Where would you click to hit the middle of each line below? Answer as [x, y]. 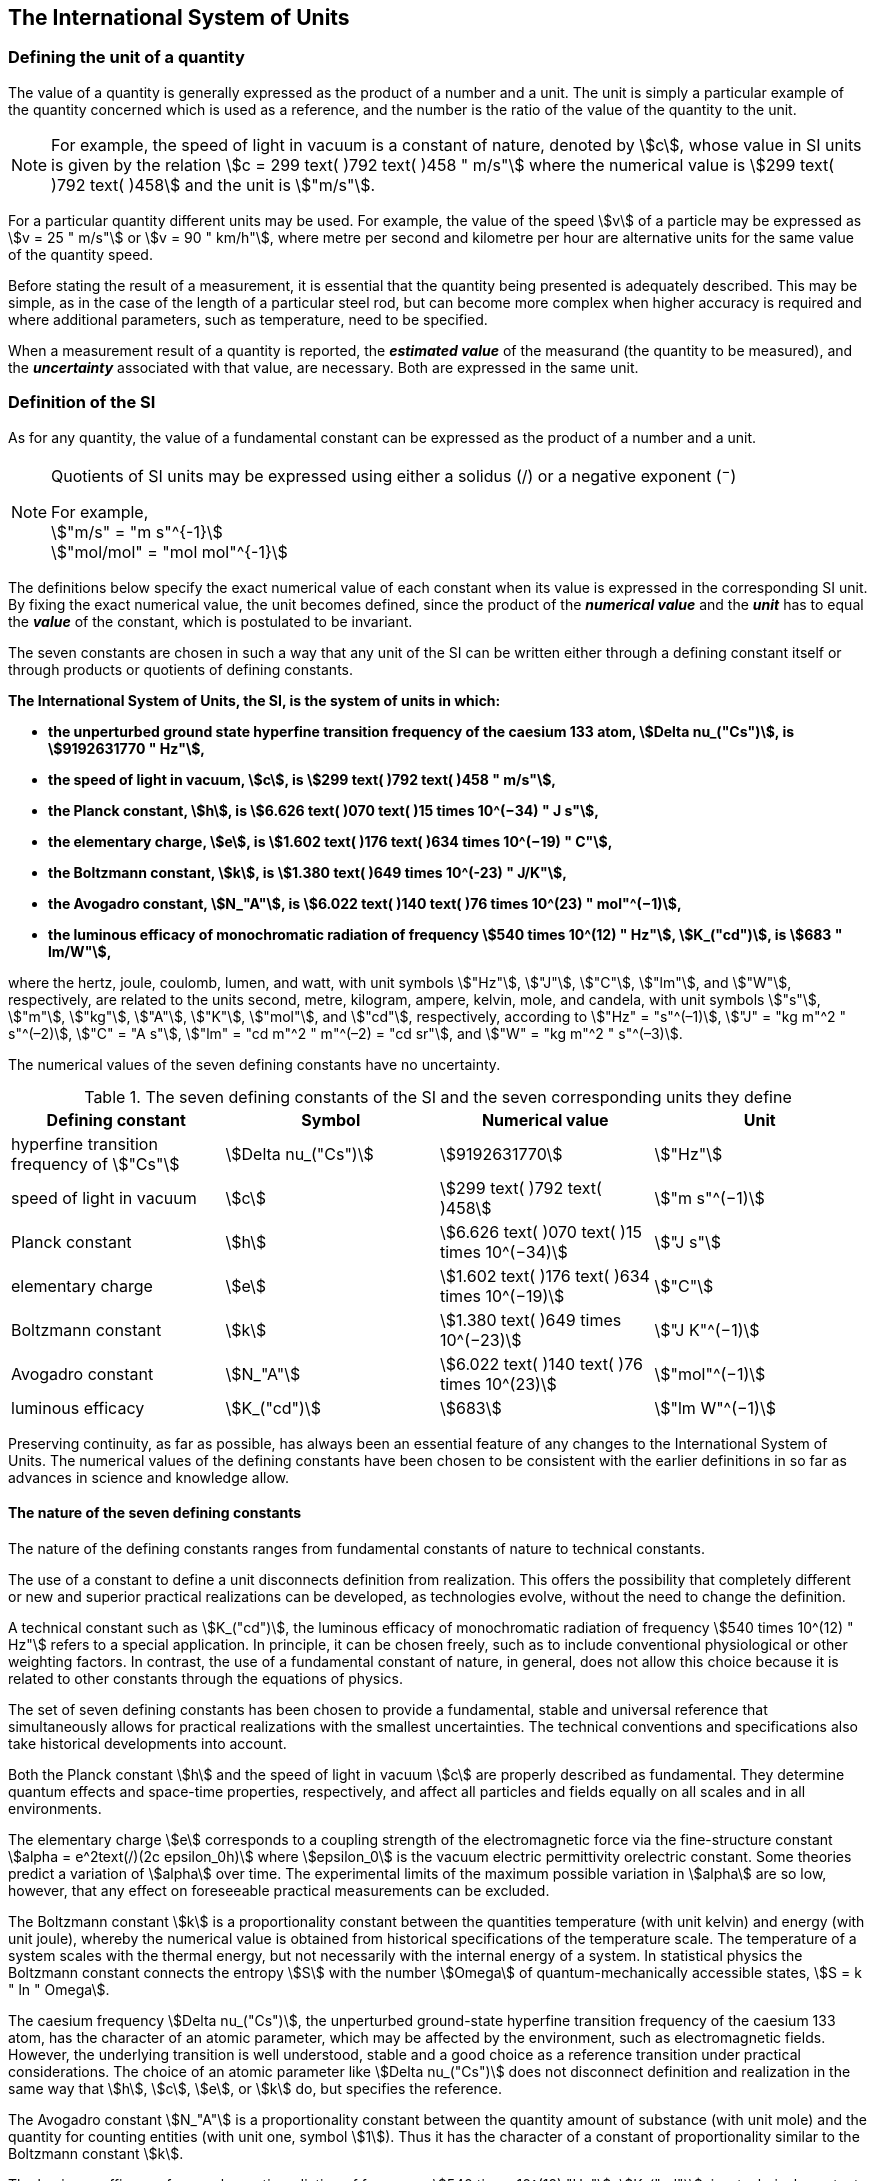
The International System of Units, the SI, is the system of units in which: [254, 700]
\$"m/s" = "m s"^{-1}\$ [137, 531]
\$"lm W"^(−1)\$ [715, 1407]
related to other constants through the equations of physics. [205, 1679]
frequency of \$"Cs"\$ [95, 1163]
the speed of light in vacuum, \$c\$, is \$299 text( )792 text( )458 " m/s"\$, [302, 779]
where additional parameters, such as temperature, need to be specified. [248, 319]
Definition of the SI [82, 402]
